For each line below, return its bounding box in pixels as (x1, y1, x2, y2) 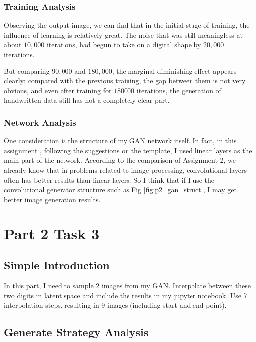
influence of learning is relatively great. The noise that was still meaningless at (4, 29, 243, 40)
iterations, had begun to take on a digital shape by (46, 39, 201, 50)
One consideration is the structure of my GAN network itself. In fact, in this (4, 136, 237, 146)
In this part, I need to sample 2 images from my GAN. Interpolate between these (4, 280, 251, 290)
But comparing (4, 66, 50, 76)
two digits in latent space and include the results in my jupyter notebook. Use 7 (4, 290, 247, 300)
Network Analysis (4, 116, 76, 128)
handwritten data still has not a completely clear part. (4, 95, 170, 105)
